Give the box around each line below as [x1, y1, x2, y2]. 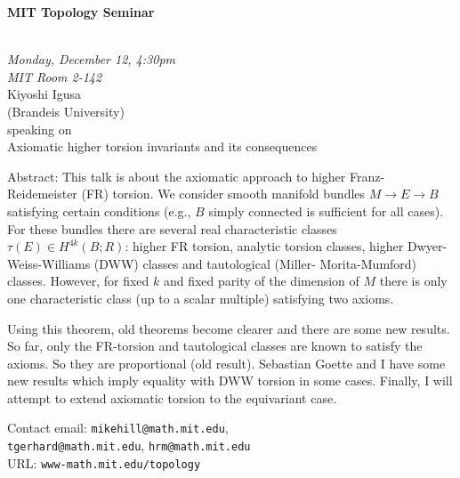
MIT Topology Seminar [7, 3, 155, 20]
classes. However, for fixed [7, 271, 149, 290]
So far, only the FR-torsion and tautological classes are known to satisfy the [7, 336, 423, 355]
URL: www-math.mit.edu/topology [7, 453, 201, 472]
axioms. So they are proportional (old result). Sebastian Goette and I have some [7, 353, 446, 372]
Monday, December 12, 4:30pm [7, 50, 175, 69]
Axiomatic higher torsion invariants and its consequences [7, 137, 318, 156]
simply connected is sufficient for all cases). [208, 201, 444, 220]
